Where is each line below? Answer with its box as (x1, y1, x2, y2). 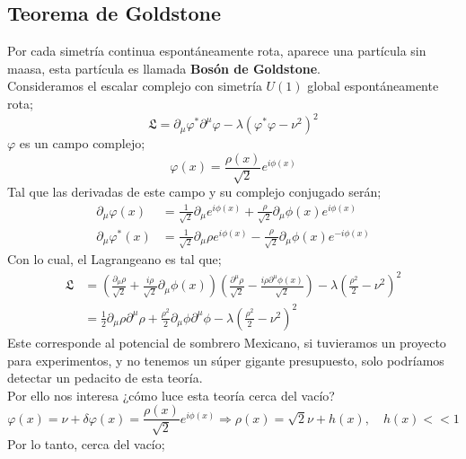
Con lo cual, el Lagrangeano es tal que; (7, 250, 222, 269)
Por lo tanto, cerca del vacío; (7, 434, 165, 453)
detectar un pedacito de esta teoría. (7, 368, 203, 387)
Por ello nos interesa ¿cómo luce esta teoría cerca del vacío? (7, 385, 335, 404)
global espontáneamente (307, 76, 439, 95)
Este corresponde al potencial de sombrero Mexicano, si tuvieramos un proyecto (7, 333, 446, 351)
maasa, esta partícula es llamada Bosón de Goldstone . (7, 58, 321, 77)
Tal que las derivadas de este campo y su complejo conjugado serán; (7, 182, 382, 201)
